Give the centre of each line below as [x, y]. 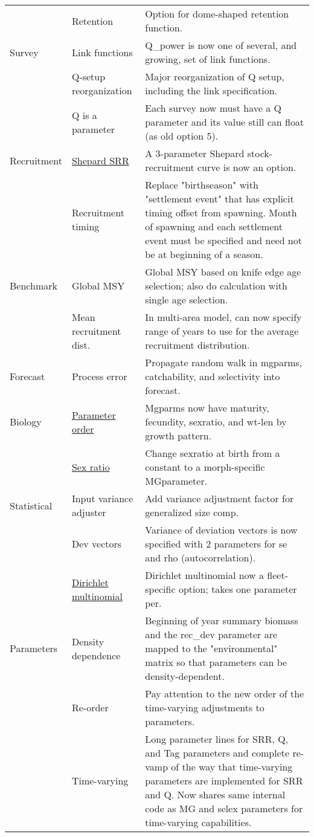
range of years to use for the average [222, 331]
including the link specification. [211, 90]
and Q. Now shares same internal [215, 794]
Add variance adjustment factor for [219, 498]
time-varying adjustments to [205, 707]
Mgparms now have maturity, [207, 408]
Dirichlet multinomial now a [204, 575]
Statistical [31, 505]
